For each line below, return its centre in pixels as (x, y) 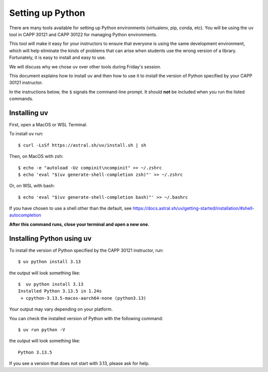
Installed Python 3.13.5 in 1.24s (60, 291)
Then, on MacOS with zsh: (36, 157)
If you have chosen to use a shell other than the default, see (70, 209)
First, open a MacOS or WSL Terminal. (48, 124)
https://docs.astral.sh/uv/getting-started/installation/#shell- (194, 209)
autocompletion (25, 215)
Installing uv (29, 113)
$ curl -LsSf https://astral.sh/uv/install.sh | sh (82, 145)
